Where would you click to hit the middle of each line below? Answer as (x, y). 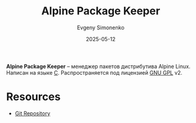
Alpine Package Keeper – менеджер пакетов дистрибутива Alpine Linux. (98, 66)
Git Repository (33, 113)
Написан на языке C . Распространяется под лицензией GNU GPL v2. (94, 72)
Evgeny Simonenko (101, 27)
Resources (34, 97)
